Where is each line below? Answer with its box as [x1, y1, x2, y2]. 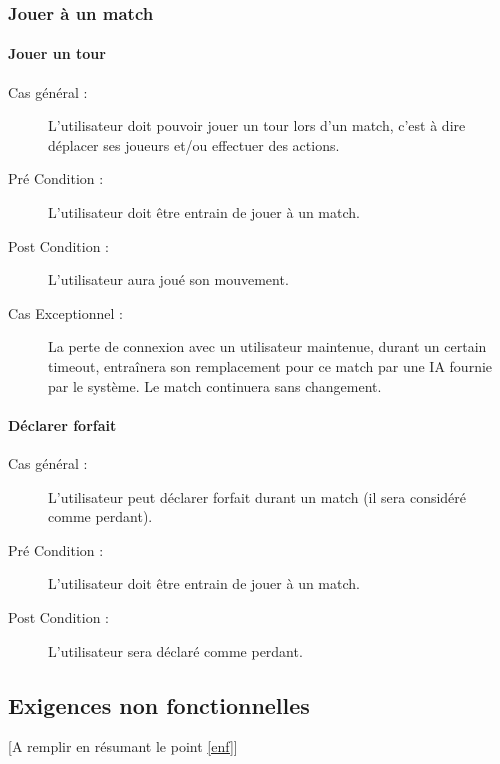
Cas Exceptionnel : [8, 302, 123, 323]
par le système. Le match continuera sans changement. [48, 375, 382, 396]
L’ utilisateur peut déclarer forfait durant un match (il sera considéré [48, 486, 467, 507]
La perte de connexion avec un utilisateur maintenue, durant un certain [48, 336, 487, 357]
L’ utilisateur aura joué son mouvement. [48, 269, 289, 290]
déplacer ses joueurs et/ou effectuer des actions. [48, 134, 340, 155]
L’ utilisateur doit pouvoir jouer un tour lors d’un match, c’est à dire [48, 115, 466, 136]
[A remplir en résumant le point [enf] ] [8, 736, 238, 757]
